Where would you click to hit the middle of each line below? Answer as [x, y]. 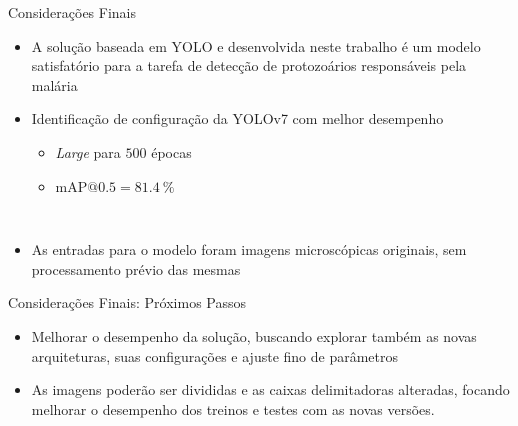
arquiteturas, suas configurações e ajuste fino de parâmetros [215, 355]
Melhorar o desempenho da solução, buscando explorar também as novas [254, 335]
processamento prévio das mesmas [136, 268]
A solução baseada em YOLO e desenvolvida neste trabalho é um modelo [256, 45]
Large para [88, 151]
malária [54, 84]
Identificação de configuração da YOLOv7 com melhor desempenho [237, 118]
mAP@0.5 [86, 187]
